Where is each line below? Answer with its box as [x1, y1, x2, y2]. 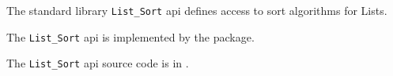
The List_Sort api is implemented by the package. [6, 28, 255, 45]
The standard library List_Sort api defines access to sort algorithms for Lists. [6, 2, 387, 18]
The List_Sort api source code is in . [6, 55, 189, 71]
